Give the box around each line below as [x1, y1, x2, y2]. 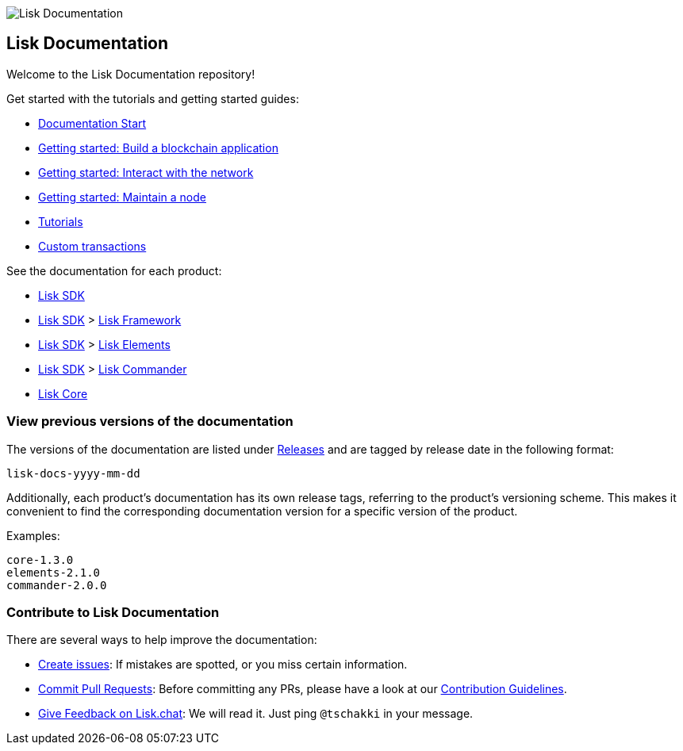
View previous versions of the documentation [6, 413, 294, 430]
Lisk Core [38, 386, 88, 400]
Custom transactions [38, 239, 147, 253]
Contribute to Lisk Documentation [6, 603, 220, 620]
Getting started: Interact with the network [38, 165, 254, 179]
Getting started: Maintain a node [38, 190, 206, 204]
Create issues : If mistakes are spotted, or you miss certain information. [38, 657, 408, 672]
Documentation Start [38, 116, 147, 130]
